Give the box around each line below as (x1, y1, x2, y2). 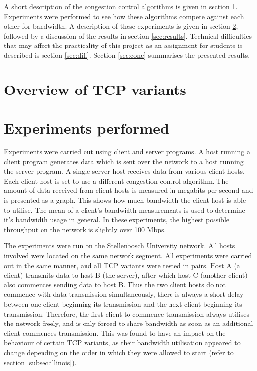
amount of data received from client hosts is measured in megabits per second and (4, 185, 253, 195)
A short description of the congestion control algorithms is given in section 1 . (4, 1, 238, 11)
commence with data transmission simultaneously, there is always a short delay (4, 289, 244, 299)
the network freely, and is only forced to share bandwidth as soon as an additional (4, 318, 253, 328)
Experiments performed (4, 118, 169, 138)
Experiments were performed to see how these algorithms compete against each (4, 11, 244, 21)
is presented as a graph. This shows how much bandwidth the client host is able (4, 195, 246, 205)
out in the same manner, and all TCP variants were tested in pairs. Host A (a (4, 260, 240, 270)
